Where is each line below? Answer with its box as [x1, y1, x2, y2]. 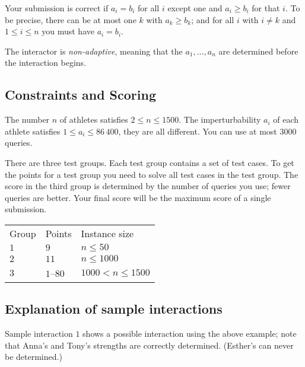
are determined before [218, 44, 298, 57]
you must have [42, 25, 94, 37]
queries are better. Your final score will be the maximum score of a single [5, 191, 271, 203]
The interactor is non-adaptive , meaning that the [5, 44, 183, 57]
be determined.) [5, 350, 62, 363]
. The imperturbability [179, 113, 261, 126]
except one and [167, 2, 223, 14]
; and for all [191, 13, 234, 25]
